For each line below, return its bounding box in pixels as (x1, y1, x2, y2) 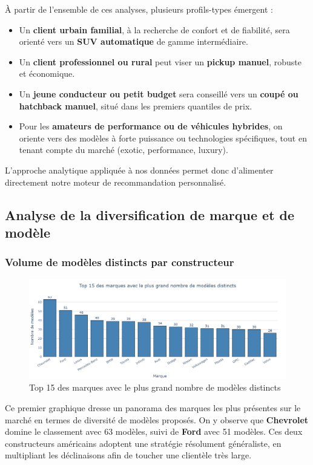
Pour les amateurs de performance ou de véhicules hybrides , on (19, 120, 283, 132)
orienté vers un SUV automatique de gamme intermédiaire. (19, 35, 248, 48)
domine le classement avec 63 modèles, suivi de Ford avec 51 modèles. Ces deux (5, 425, 303, 438)
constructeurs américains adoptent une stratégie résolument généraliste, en (5, 437, 282, 449)
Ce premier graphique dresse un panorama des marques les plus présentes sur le (5, 401, 301, 414)
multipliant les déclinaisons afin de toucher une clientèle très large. (5, 449, 252, 461)
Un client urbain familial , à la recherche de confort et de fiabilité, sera (19, 23, 290, 36)
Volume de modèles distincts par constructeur (5, 255, 234, 270)
